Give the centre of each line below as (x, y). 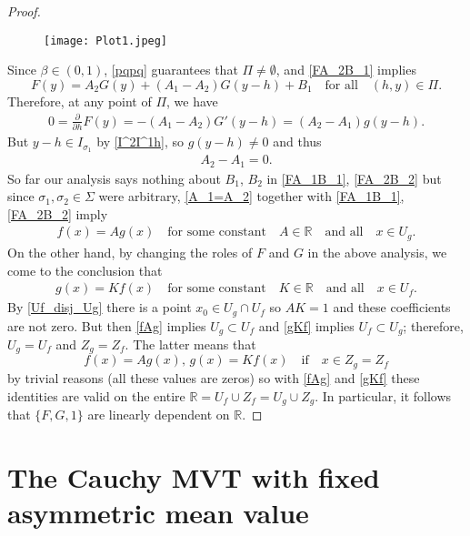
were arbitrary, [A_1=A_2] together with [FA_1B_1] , (251, 196)
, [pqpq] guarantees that (171, 70)
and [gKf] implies (306, 325)
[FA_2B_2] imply (58, 213)
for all (341, 85)
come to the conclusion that (85, 270)
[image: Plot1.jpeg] (106, 40)
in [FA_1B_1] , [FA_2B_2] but (354, 178)
